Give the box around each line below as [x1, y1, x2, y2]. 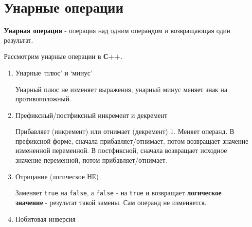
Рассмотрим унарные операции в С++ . [4, 51, 123, 61]
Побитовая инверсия [15, 213, 76, 224]
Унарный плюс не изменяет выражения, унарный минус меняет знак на [15, 84, 228, 94]
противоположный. [15, 94, 72, 104]
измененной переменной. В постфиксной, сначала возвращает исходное [15, 145, 227, 155]
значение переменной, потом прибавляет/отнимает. [15, 155, 167, 165]
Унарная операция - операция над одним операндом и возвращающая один [4, 25, 231, 36]
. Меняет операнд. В [173, 126, 234, 136]
